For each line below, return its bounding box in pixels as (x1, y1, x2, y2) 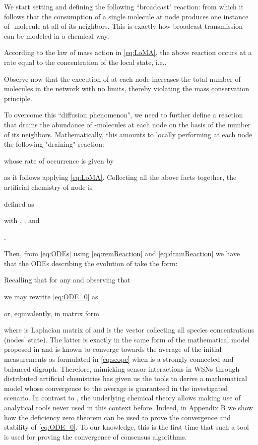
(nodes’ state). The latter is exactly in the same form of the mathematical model (4, 334, 250, 344)
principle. (4, 93, 32, 103)
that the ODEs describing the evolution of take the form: (4, 258, 178, 268)
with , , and (4, 215, 40, 225)
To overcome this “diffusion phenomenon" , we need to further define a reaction (4, 110, 243, 120)
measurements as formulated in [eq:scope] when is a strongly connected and (4, 354, 234, 364)
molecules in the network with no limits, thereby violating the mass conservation (4, 83, 249, 94)
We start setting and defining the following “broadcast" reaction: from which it (4, 1, 244, 11)
